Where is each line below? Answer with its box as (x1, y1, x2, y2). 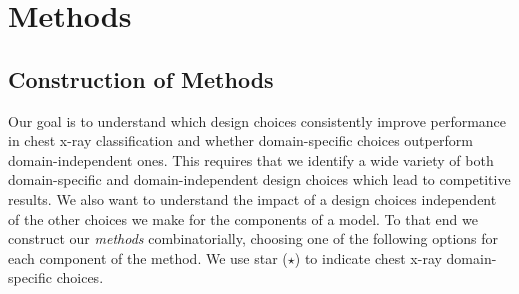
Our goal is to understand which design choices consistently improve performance (8, 110, 507, 131)
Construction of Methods (8, 63, 274, 94)
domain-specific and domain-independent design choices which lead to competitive (8, 169, 511, 190)
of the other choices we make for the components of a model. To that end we (8, 208, 478, 229)
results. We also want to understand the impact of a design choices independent (8, 188, 497, 209)
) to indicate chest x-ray (294, 247, 442, 268)
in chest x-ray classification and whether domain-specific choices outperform (8, 130, 473, 151)
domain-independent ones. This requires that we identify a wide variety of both (8, 149, 494, 170)
